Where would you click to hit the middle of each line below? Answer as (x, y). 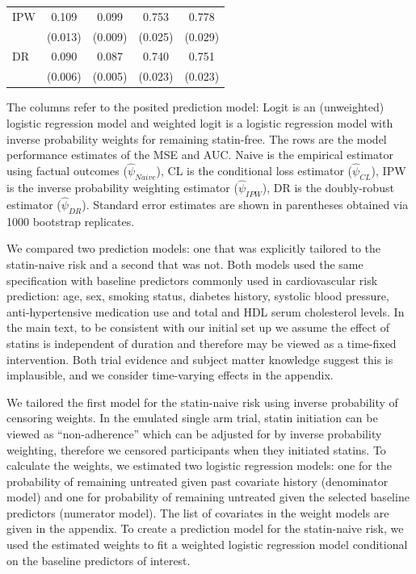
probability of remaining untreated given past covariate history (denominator (197, 481)
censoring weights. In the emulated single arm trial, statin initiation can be (192, 418)
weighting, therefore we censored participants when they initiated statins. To (196, 449)
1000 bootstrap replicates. (71, 221)
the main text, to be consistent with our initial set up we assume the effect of (198, 327)
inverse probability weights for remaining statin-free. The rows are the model (197, 138)
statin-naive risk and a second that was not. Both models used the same (185, 264)
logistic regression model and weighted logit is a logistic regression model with (200, 122)
